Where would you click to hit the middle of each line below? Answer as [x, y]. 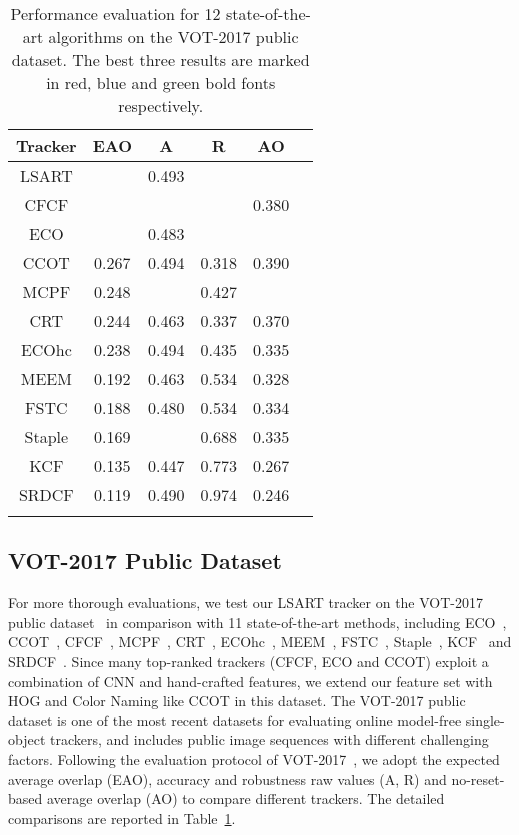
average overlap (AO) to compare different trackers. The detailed [245, 798]
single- [485, 719]
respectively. [161, 105]
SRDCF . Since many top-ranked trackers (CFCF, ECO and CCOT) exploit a [248, 660]
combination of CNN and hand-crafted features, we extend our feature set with [250, 680]
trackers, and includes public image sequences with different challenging [269, 739]
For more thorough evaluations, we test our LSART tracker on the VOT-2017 [246, 602]
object [27, 739]
